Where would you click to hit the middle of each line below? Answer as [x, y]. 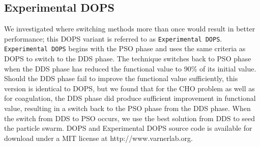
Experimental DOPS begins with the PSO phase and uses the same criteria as [125, 48]
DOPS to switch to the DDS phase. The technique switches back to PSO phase [128, 59]
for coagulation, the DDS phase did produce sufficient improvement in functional [130, 98]
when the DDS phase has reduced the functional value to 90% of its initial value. [130, 68]
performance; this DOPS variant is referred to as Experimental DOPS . [113, 38]
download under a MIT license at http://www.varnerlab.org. [98, 138]
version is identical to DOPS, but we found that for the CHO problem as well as [129, 88]
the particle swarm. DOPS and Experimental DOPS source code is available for [128, 128]
